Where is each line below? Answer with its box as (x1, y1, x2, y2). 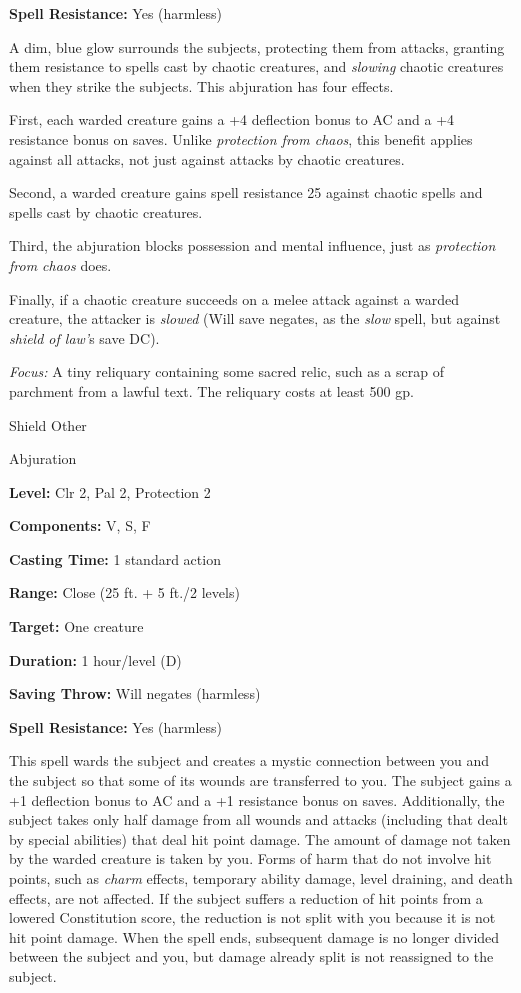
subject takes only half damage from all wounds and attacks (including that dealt (9, 809, 508, 830)
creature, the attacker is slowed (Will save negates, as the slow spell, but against (9, 308, 501, 329)
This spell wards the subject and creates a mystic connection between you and (9, 750, 489, 771)
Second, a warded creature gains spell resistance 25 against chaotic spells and (9, 182, 483, 203)
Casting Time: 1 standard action (9, 548, 221, 569)
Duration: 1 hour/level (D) (9, 649, 182, 670)
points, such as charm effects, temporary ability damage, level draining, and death (9, 868, 513, 888)
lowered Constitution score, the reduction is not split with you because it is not (9, 907, 496, 928)
